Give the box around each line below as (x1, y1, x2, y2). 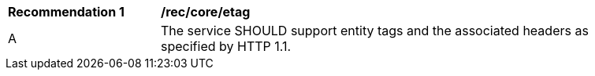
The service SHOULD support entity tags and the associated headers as (161, 23, 589, 38)
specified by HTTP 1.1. (161, 38, 292, 54)
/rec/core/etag (161, 4, 251, 20)
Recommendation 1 (8, 4, 125, 20)
